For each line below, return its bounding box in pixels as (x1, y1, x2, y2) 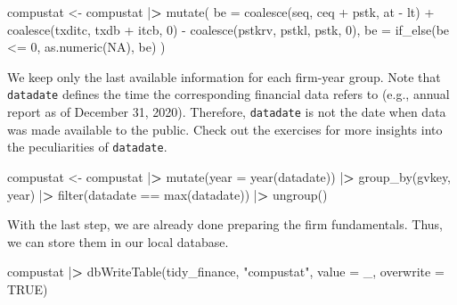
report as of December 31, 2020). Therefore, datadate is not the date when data (7, 103, 446, 121)
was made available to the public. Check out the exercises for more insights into (7, 120, 443, 138)
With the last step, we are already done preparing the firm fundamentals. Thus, (7, 215, 443, 234)
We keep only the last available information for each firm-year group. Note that (7, 67, 441, 86)
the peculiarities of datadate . (7, 137, 167, 156)
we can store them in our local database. (7, 232, 229, 251)
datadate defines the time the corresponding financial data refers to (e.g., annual (7, 85, 450, 103)
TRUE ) (7, 279, 48, 298)
